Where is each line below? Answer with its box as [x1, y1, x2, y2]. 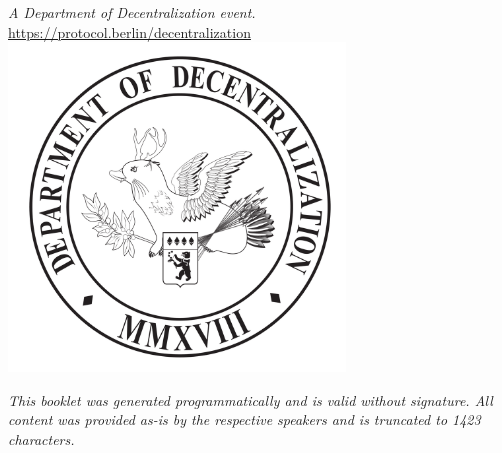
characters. [8, 428, 75, 449]
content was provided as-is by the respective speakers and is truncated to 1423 [8, 409, 481, 430]
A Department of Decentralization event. [8, 2, 256, 22]
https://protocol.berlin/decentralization [8, 21, 251, 42]
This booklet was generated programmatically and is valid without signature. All [8, 389, 493, 410]
